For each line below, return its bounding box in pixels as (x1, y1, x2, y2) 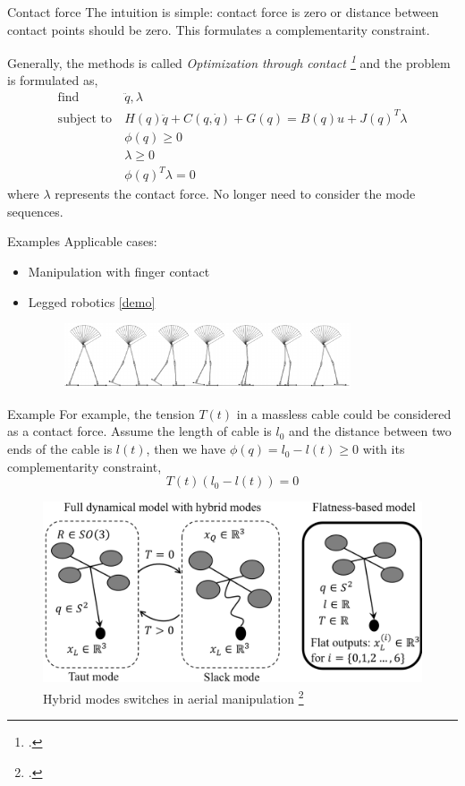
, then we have (146, 440, 226, 458)
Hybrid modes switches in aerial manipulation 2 (43, 686, 304, 707)
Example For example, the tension (7, 404, 195, 423)
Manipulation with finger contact (28, 261, 210, 280)
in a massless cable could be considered (236, 404, 452, 423)
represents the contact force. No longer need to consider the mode (55, 184, 416, 203)
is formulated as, (7, 71, 98, 90)
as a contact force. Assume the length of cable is (7, 422, 272, 440)
